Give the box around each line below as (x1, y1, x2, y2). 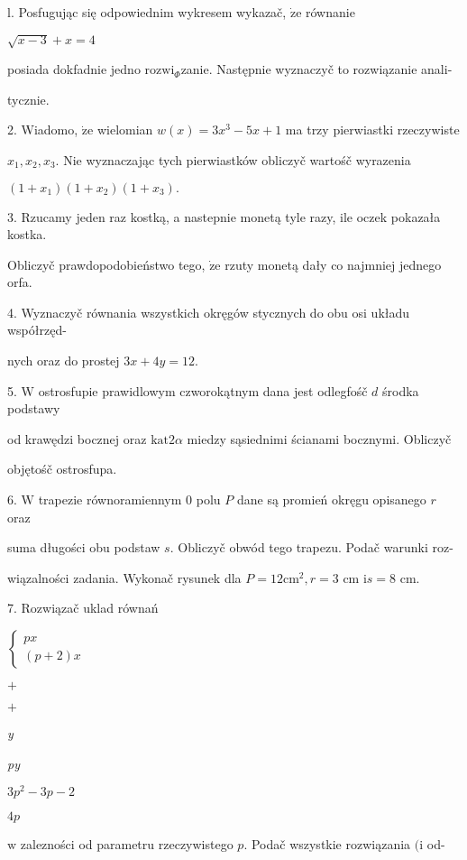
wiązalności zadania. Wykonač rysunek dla (7, 568, 242, 587)
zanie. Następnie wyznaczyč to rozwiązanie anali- (180, 60, 453, 79)
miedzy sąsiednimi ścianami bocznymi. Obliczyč (187, 429, 452, 448)
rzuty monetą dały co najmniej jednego (224, 254, 442, 273)
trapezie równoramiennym (38, 490, 182, 509)
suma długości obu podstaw (7, 538, 160, 557)
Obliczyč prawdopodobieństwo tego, (7, 254, 206, 273)
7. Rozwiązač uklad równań (7, 598, 159, 617)
